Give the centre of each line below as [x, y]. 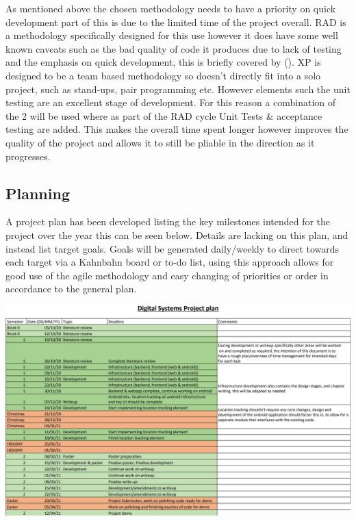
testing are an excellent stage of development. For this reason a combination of [171, 102]
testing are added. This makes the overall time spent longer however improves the [177, 129]
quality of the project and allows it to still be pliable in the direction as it [160, 142]
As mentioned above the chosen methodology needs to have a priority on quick [171, 8]
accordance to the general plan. [71, 289]
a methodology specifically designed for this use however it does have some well [172, 35]
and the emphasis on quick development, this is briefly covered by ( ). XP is [163, 62]
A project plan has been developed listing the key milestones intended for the [168, 221]
